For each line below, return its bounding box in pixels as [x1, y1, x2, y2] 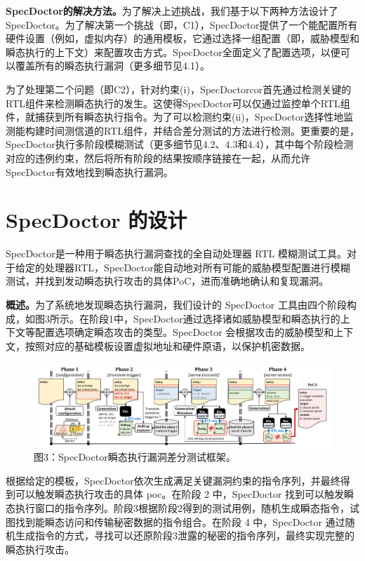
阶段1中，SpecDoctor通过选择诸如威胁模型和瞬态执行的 [88, 311, 340, 325]
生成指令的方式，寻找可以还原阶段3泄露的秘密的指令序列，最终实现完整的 [15, 528, 354, 543]
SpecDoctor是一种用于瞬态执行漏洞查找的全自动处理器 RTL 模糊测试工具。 [6, 246, 347, 261]
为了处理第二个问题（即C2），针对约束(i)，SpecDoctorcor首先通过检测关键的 [6, 81, 352, 96]
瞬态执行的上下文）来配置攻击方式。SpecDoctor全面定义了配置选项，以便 [6, 44, 340, 59]
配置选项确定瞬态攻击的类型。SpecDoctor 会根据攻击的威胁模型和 [34, 325, 334, 339]
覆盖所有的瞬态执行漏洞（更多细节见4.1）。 [15, 58, 210, 73]
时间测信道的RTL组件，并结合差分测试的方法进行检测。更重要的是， [44, 123, 359, 137]
